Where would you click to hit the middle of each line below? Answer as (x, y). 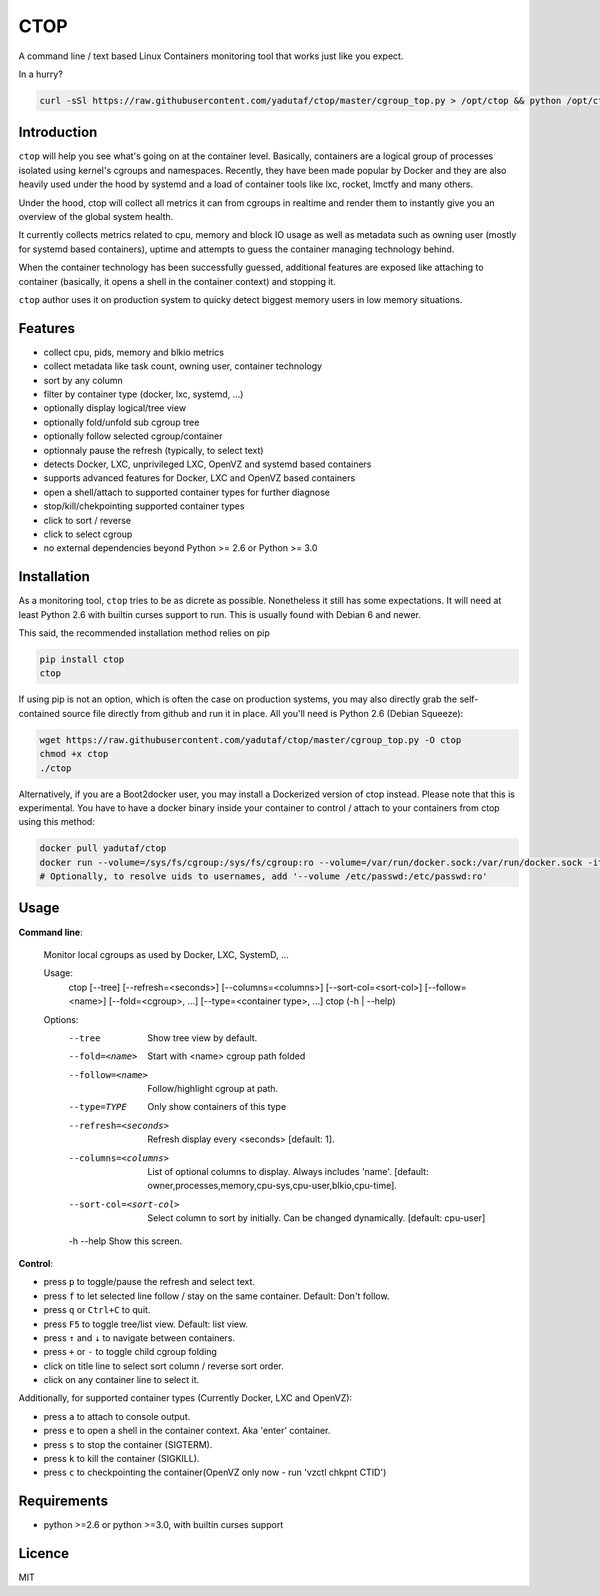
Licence (44, 1553)
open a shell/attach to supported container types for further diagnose (186, 492)
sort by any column (83, 380)
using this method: (56, 822)
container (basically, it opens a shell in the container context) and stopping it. (177, 281)
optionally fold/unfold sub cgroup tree (121, 422)
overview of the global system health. (96, 216)
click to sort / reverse (87, 520)
